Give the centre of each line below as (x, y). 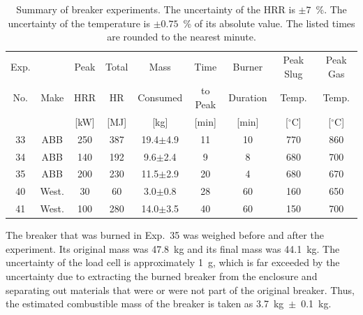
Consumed (160, 97)
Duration (248, 97)
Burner (248, 66)
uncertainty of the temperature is (79, 23)
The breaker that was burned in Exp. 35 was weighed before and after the (165, 235)
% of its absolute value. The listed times (269, 23)
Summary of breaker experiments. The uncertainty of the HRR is (156, 9)
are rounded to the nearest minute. (181, 37)
